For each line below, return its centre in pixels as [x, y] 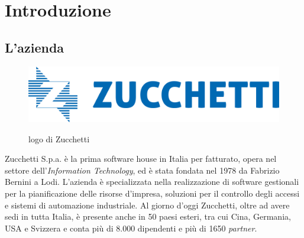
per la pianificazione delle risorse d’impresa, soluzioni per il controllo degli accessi [152, 193]
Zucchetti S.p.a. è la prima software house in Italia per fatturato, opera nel [141, 159]
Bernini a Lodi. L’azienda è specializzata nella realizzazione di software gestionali [152, 182]
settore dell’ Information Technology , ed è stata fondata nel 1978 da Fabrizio [142, 170]
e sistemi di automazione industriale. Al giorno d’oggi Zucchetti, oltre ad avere [147, 205]
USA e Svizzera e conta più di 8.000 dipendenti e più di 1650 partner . [131, 228]
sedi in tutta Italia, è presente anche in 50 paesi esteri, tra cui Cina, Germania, [148, 216]
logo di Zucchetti [59, 138]
